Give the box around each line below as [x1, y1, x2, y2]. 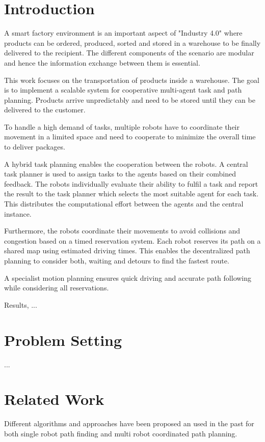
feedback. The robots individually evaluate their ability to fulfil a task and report [4, 178, 258, 189]
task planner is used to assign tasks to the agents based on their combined [4, 168, 236, 179]
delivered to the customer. [4, 104, 86, 115]
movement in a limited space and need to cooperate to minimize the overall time [4, 131, 256, 142]
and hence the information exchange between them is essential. [4, 57, 200, 68]
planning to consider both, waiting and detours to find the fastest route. [4, 255, 229, 266]
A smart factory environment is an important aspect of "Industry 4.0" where [4, 27, 243, 38]
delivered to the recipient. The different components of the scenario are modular [4, 47, 254, 58]
